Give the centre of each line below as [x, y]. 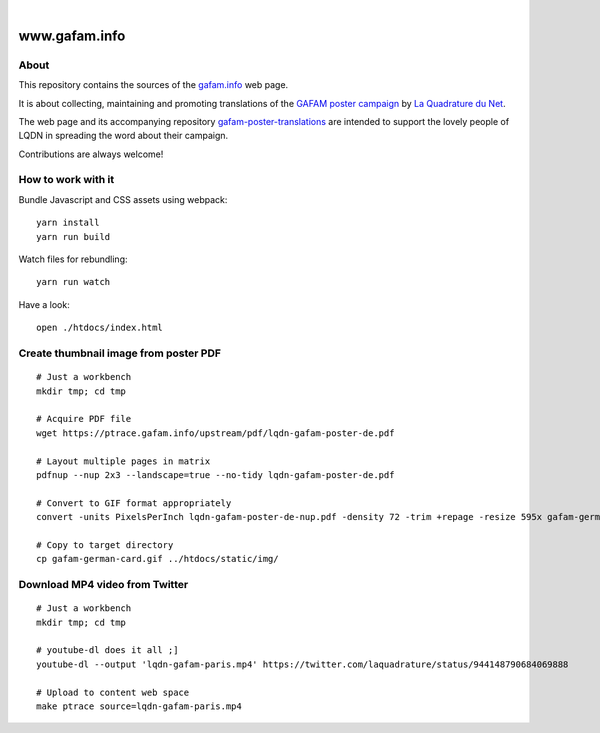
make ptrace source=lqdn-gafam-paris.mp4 [139, 706]
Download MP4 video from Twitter [103, 584]
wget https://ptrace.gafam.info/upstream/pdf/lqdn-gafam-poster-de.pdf [215, 433]
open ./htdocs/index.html [100, 328]
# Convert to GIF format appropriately [134, 503]
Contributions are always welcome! [91, 154]
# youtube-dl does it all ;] [107, 650]
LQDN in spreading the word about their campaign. [123, 136]
